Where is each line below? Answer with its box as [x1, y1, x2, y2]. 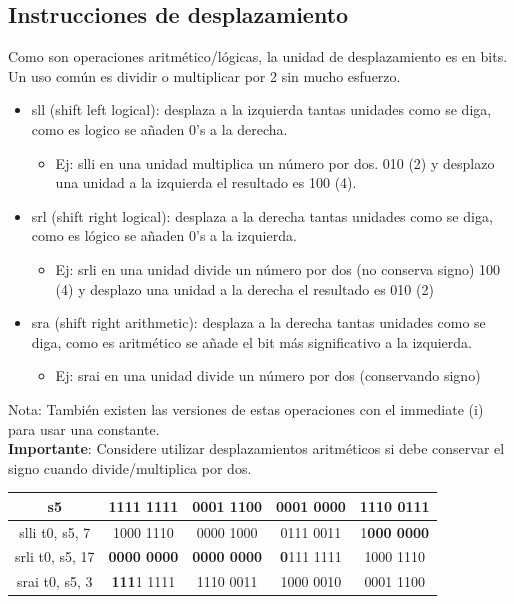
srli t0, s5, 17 [15, 546, 95, 567]
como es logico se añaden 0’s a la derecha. [31, 118, 288, 139]
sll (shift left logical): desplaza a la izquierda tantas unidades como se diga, [31, 99, 492, 120]
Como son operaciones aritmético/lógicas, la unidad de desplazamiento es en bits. [8, 46, 508, 67]
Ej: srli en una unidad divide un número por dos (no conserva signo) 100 [55, 258, 501, 279]
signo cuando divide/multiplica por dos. [8, 457, 252, 478]
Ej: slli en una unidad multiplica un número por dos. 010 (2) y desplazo [55, 152, 495, 173]
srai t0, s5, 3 [16, 571, 93, 592]
